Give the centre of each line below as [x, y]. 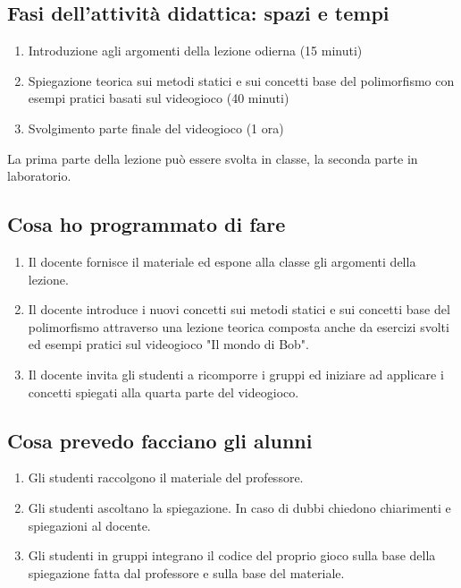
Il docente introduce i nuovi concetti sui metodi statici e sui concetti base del [239, 309]
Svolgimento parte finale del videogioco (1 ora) [156, 128]
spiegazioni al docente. [89, 525]
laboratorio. [39, 176]
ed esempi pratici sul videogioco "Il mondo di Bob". [168, 344]
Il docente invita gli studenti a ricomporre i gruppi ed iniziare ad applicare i [236, 374]
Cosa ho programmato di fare [147, 224]
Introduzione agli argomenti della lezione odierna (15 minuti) [195, 51]
